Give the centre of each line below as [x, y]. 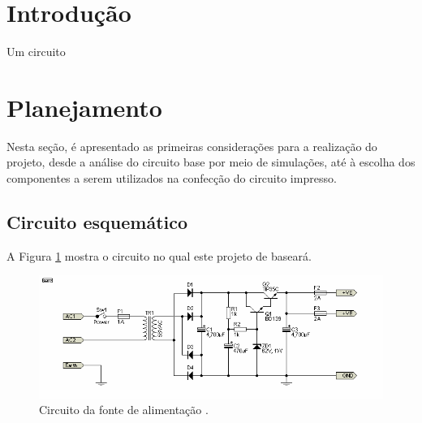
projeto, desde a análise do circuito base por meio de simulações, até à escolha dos [211, 162]
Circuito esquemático [97, 222]
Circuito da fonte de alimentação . [124, 410]
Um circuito [36, 52]
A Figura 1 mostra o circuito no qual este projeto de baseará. [159, 255]
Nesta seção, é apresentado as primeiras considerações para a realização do [192, 146]
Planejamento [84, 107]
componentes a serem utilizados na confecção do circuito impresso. [172, 178]
